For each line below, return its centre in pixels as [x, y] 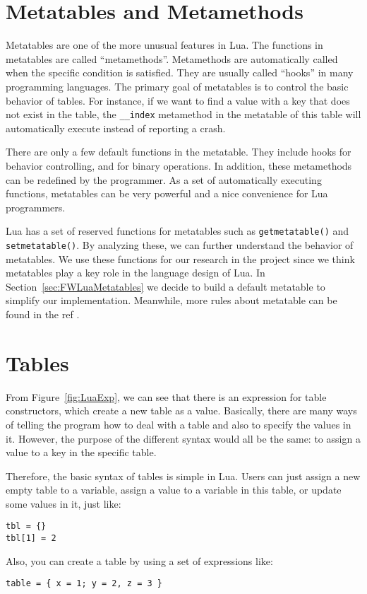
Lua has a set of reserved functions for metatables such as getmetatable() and [178, 231]
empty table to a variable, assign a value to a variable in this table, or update [174, 490]
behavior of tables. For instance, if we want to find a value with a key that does [178, 100]
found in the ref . [43, 314]
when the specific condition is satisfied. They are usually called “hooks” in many [180, 72]
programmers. [36, 207]
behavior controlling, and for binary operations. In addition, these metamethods [179, 165]
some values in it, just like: [64, 503]
